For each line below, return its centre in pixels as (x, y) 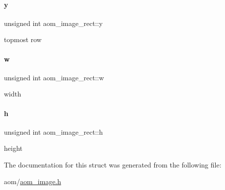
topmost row (23, 39)
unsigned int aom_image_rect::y (53, 23)
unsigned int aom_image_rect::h (54, 131)
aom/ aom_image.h (33, 181)
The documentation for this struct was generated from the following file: (113, 164)
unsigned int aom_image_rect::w (54, 77)
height (13, 148)
